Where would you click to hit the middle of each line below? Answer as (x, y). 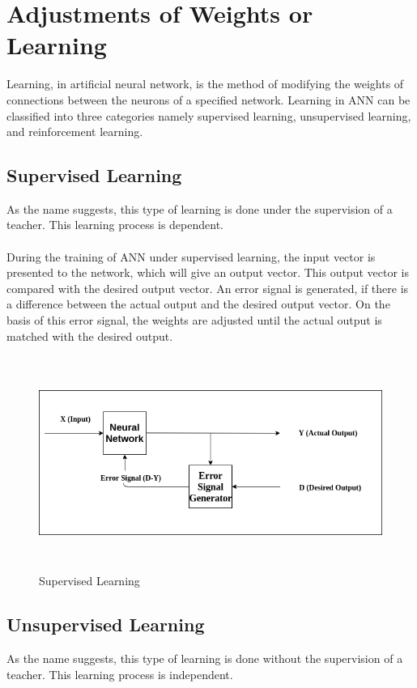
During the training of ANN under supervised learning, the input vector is (191, 256)
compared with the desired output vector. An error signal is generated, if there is (208, 288)
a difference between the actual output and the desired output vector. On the (198, 304)
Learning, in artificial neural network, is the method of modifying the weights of (205, 84)
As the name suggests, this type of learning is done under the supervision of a (200, 208)
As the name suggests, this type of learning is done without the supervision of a (205, 658)
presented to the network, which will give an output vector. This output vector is (208, 272)
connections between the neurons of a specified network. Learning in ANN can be (208, 99)
